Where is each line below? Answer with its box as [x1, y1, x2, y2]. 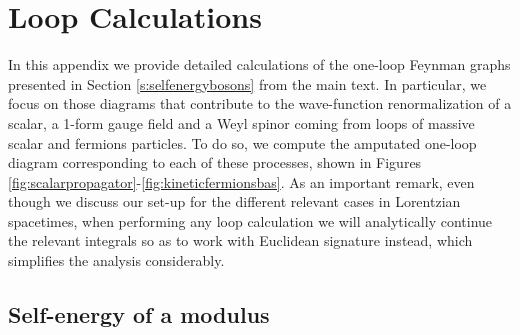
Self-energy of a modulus [8, 299, 270, 330]
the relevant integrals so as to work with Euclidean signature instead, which [8, 230, 473, 251]
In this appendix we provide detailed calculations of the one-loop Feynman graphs [8, 54, 511, 75]
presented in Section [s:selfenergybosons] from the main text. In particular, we [8, 73, 487, 94]
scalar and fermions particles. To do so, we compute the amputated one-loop [8, 132, 477, 153]
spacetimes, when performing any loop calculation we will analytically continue [8, 210, 493, 231]
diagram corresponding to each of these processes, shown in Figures [8, 152, 422, 173]
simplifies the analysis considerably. [8, 250, 225, 271]
